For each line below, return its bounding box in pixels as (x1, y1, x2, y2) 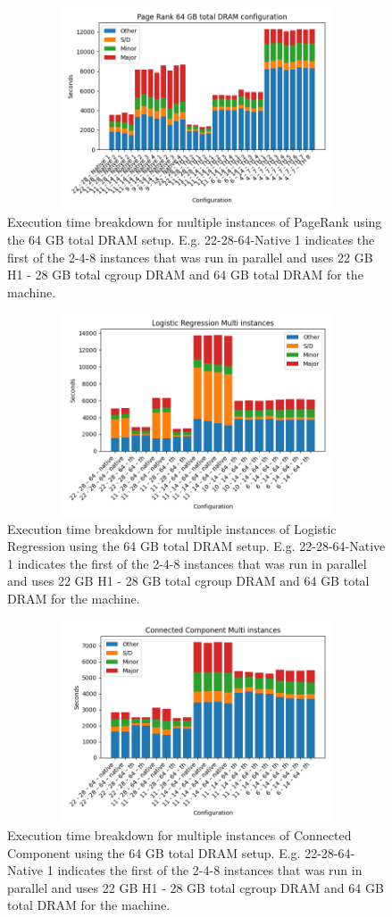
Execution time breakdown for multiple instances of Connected (7, 826, 352, 845)
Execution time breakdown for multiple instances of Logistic (7, 519, 337, 538)
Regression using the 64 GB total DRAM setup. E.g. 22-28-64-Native (7, 537, 386, 555)
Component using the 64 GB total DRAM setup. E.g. (7, 843, 301, 862)
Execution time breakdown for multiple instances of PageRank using (7, 213, 382, 231)
